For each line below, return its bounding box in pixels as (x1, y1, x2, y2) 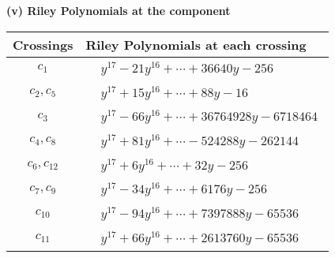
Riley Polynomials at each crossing (85, 35, 307, 54)
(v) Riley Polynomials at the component (6, 2, 231, 18)
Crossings (13, 35, 73, 54)
